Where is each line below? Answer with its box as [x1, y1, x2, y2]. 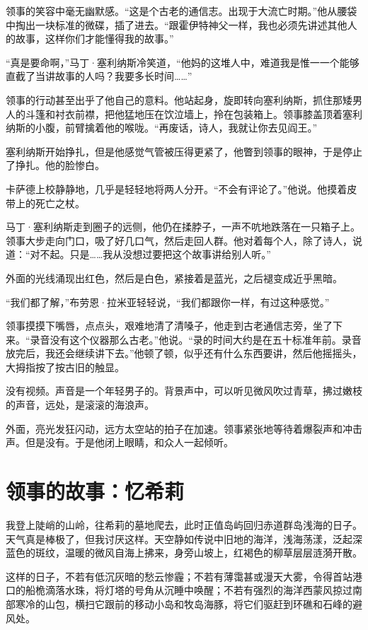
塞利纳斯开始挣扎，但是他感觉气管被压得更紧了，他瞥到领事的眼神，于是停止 [6, 144, 362, 158]
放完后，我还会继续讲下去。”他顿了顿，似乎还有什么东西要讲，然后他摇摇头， [6, 346, 362, 361]
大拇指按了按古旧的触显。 [6, 359, 125, 374]
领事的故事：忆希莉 [6, 477, 185, 506]
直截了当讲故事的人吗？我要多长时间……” [6, 69, 192, 83]
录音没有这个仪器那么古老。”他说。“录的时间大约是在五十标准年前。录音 [30, 332, 362, 346]
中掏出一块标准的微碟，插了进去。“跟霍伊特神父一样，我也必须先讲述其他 [6, 17, 347, 32]
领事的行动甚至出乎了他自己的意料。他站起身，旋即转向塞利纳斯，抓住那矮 [6, 92, 352, 107]
